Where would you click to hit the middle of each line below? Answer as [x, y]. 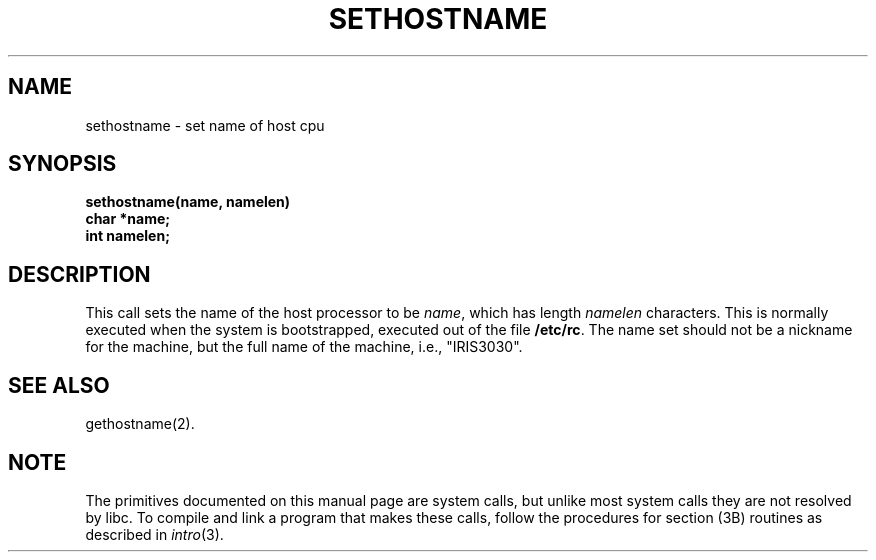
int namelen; [127, 236]
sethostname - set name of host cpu [205, 125]
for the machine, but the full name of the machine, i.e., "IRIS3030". [304, 347]
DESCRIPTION [79, 274]
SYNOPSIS [62, 164]
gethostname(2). [140, 424]
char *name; [128, 219]
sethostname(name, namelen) [188, 202]
